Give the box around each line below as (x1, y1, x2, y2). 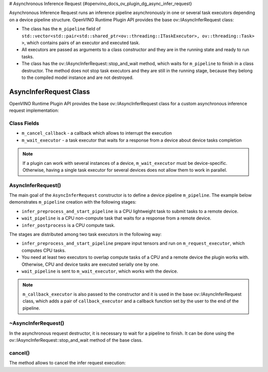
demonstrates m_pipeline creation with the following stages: (9, 199, 136, 205)
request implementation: (9, 107, 59, 114)
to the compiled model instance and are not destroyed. (21, 74, 134, 80)
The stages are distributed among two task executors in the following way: (9, 231, 162, 237)
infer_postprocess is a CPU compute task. (21, 222, 115, 228)
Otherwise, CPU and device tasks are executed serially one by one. (21, 261, 159, 267)
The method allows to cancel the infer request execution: (9, 360, 126, 366)
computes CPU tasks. (21, 247, 66, 253)
